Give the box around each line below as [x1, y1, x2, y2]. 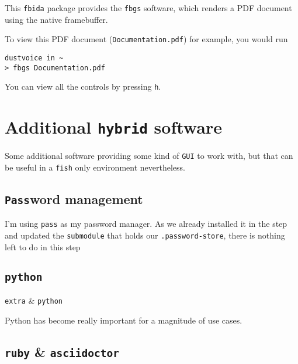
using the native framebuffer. [5, 13, 108, 25]
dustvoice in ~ [5, 53, 64, 62]
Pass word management [5, 189, 143, 207]
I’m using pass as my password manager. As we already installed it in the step [5, 217, 287, 230]
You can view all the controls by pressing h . [5, 80, 161, 93]
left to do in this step [5, 240, 81, 253]
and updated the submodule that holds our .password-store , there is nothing [5, 229, 285, 241]
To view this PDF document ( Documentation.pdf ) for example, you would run [5, 33, 288, 45]
